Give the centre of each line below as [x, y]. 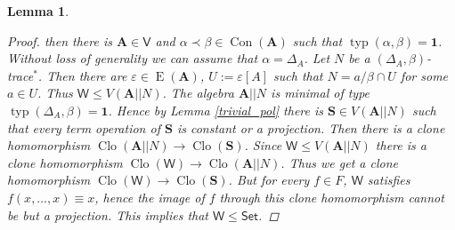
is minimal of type [321, 93]
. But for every [269, 180]
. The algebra [198, 93]
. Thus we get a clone [340, 162]
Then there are [87, 75]
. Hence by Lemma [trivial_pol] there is [216, 110]
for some [424, 75]
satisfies [389, 180]
